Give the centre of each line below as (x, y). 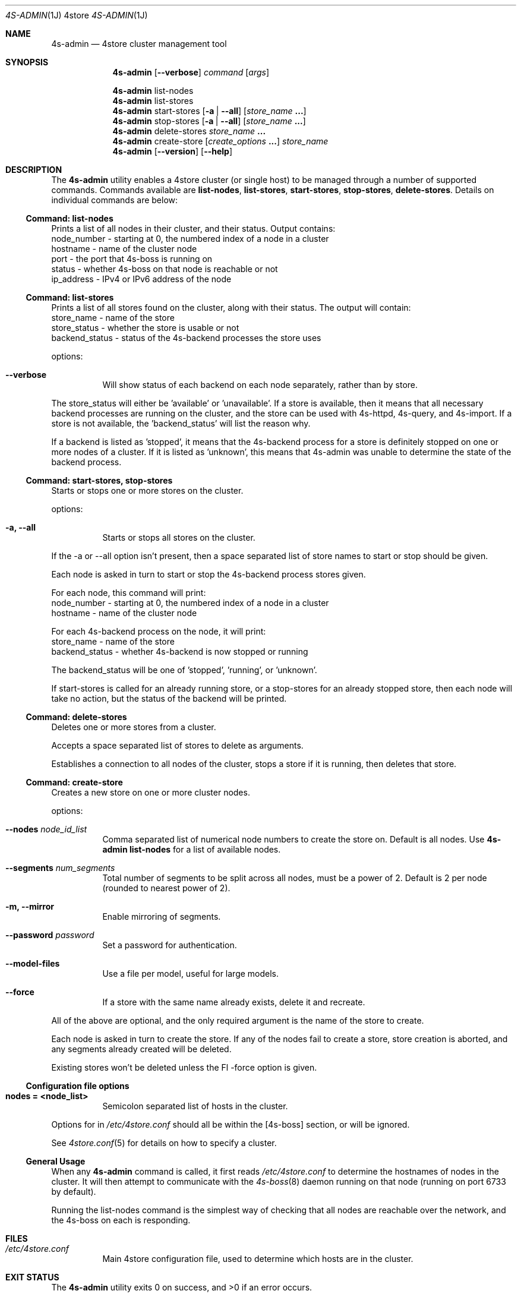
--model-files (33, 963)
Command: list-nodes (70, 218)
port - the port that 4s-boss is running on (132, 259)
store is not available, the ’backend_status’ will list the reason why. (181, 423)
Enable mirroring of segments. (162, 916)
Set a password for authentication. (170, 945)
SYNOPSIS (27, 62)
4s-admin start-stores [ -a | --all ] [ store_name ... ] (209, 111)
